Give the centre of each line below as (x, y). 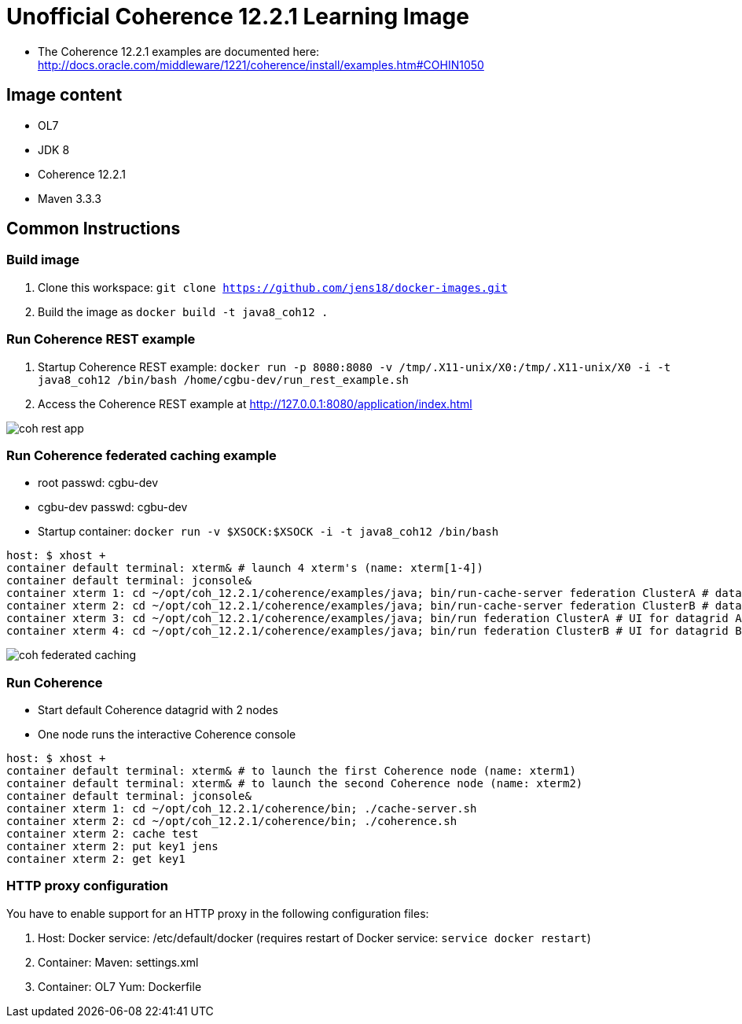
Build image (43, 260)
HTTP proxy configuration (88, 886)
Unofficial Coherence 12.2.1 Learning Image (238, 17)
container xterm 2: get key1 (96, 859)
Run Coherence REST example (101, 339)
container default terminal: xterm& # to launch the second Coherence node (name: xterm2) (295, 784)
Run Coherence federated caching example (141, 455)
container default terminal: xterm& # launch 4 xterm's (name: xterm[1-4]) (245, 568)
